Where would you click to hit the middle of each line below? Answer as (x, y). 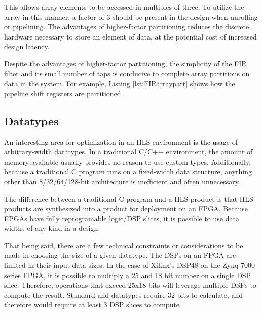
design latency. (27, 46)
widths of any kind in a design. (52, 228)
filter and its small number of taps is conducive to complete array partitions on (127, 73)
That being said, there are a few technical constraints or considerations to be (124, 245)
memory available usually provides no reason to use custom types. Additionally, (128, 161)
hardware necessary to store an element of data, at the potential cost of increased (130, 36)
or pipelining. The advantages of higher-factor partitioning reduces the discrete (127, 27)
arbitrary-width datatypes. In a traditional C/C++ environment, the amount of (128, 152)
